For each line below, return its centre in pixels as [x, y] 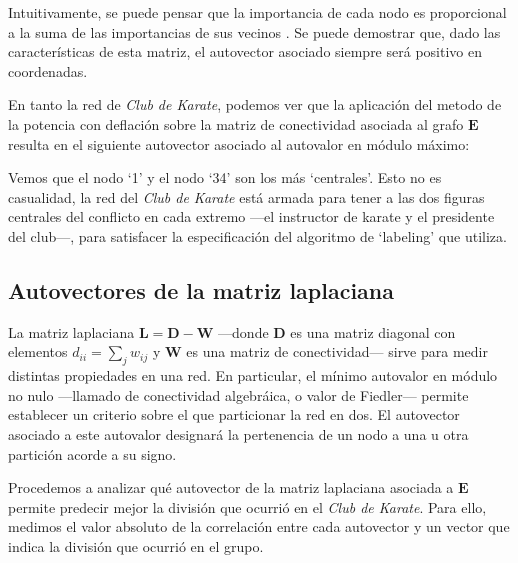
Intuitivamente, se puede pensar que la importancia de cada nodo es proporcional [257, 12]
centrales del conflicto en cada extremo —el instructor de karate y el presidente [251, 216]
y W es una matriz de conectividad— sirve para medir [320, 351]
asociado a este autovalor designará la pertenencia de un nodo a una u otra [238, 433]
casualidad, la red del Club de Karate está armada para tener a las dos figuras [246, 196]
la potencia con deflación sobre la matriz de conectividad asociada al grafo [236, 123]
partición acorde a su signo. [92, 453]
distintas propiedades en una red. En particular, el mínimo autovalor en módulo [253, 375]
